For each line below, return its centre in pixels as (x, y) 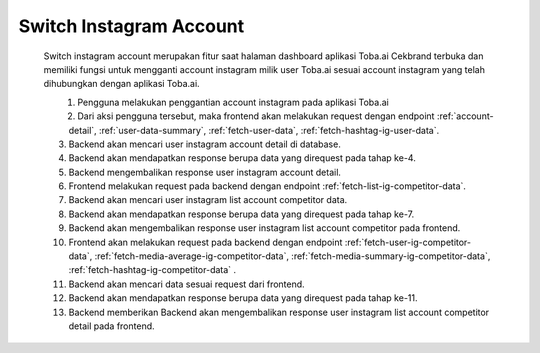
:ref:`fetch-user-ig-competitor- (408, 242)
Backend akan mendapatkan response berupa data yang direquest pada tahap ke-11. (243, 298)
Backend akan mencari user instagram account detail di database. (205, 144)
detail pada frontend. (111, 326)
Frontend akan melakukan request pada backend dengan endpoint (205, 242)
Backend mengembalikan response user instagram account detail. (205, 172)
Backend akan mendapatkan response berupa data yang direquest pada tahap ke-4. (242, 158)
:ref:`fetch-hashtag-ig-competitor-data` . (152, 270)
